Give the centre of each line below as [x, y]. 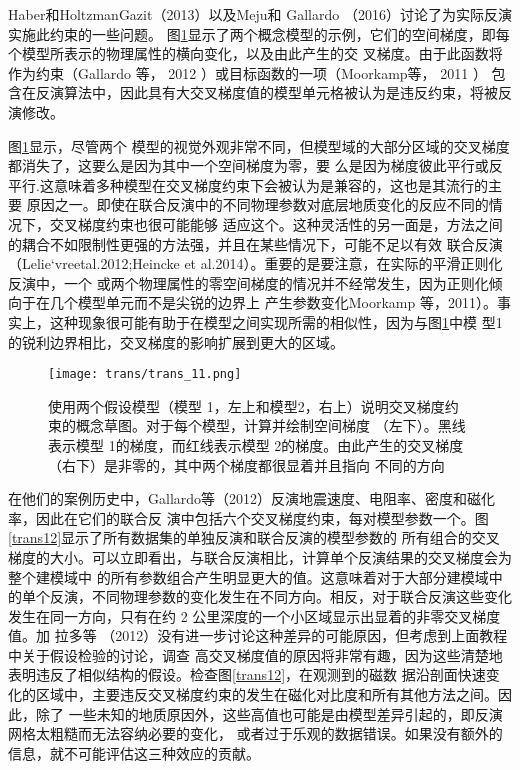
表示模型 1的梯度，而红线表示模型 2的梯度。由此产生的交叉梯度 [256, 444]
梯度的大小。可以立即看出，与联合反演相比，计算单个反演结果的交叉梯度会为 [260, 556]
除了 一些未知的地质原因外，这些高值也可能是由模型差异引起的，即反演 [269, 713]
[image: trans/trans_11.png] [145, 374]
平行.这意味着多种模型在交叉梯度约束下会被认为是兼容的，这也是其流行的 [248, 184]
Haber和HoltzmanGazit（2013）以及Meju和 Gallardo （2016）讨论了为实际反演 [260, 14]
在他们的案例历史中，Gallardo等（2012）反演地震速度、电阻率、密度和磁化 [252, 498]
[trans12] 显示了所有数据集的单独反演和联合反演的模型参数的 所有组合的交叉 [254, 537]
